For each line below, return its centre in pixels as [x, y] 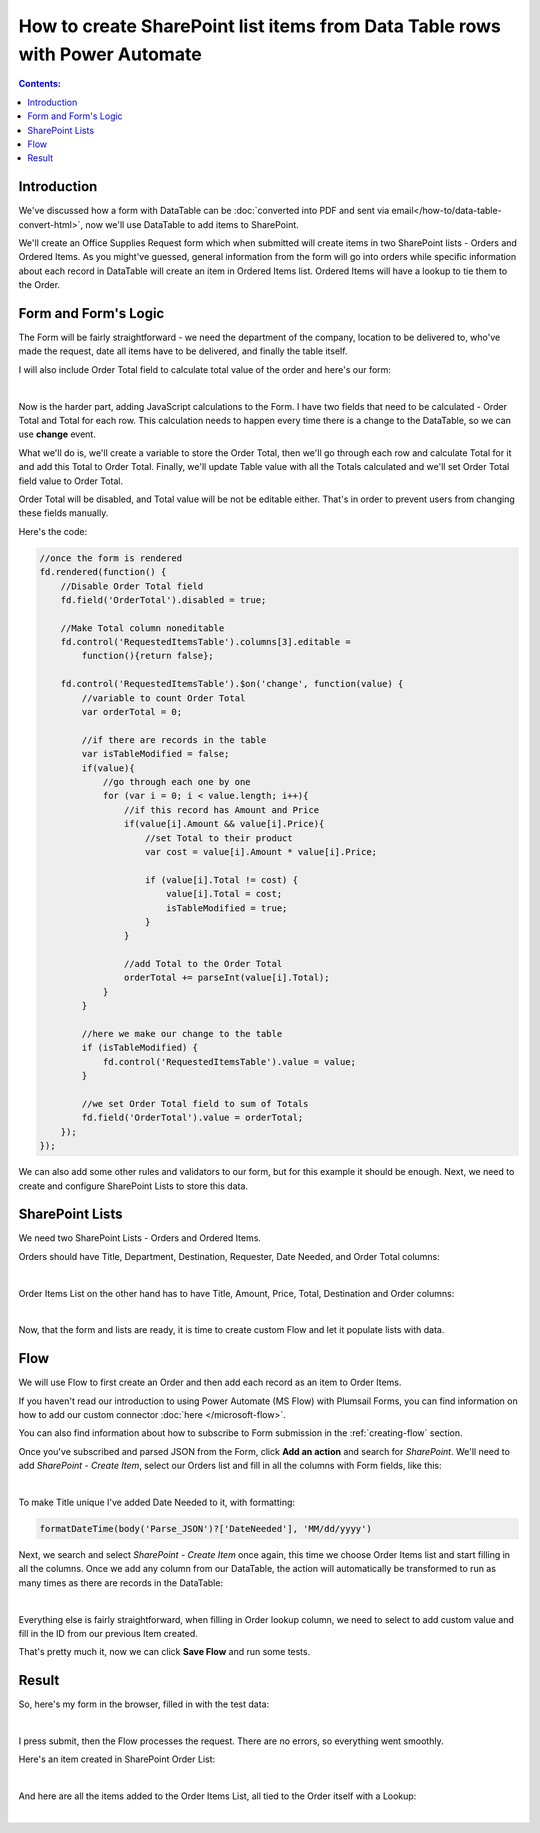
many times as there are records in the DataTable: [121, 1582]
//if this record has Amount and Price [221, 809]
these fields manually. [63, 513]
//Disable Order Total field [132, 586]
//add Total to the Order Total [203, 964]
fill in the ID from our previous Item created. [108, 1633]
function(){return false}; [147, 656]
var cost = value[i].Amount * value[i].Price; [261, 851]
